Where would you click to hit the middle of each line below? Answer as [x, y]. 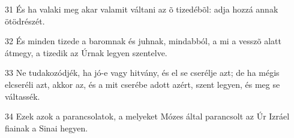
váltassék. [22, 96]
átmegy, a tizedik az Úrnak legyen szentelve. [86, 52]
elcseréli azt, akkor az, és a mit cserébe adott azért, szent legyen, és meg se [142, 84]
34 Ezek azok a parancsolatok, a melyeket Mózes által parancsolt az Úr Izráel [147, 116]
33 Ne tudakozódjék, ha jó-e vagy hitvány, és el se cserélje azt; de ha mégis [142, 73]
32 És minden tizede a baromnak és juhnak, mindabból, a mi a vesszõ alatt [143, 41]
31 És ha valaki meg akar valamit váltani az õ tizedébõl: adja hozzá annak [142, 9]
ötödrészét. [25, 21]
